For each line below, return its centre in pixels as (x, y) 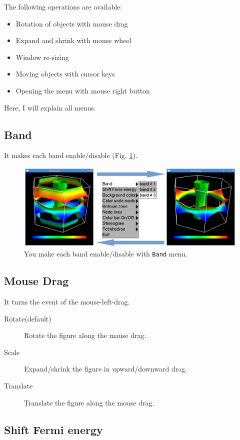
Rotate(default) (28, 318)
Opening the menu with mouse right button (83, 90)
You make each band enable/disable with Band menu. (106, 254)
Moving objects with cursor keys (65, 74)
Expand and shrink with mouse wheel (73, 40)
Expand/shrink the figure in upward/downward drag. (106, 369)
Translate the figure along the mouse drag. (89, 402)
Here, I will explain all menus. (50, 107)
